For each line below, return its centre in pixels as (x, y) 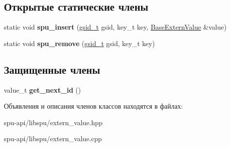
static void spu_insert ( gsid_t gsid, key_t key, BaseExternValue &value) (115, 27)
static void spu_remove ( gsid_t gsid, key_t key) (80, 43)
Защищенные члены (52, 69)
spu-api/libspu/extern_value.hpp (53, 122)
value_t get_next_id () (43, 90)
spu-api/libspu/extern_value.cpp (53, 139)
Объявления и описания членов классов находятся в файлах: (93, 106)
